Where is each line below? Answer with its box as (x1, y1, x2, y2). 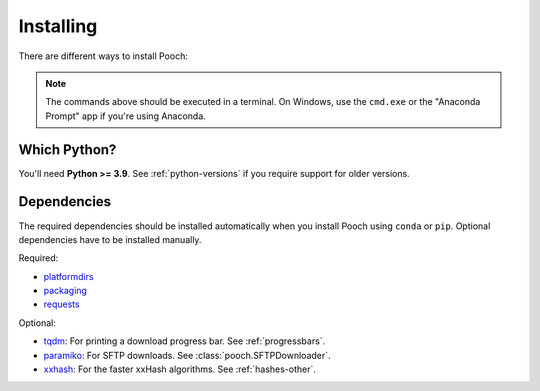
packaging (43, 285, 87, 297)
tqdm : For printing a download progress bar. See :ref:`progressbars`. (43, 335, 326, 347)
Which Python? (18, 141, 117, 158)
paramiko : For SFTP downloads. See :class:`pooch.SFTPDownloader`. (43, 349, 331, 361)
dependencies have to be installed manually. (18, 233, 202, 245)
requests (43, 298, 80, 310)
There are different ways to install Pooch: (18, 50, 189, 62)
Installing (18, 15, 98, 37)
